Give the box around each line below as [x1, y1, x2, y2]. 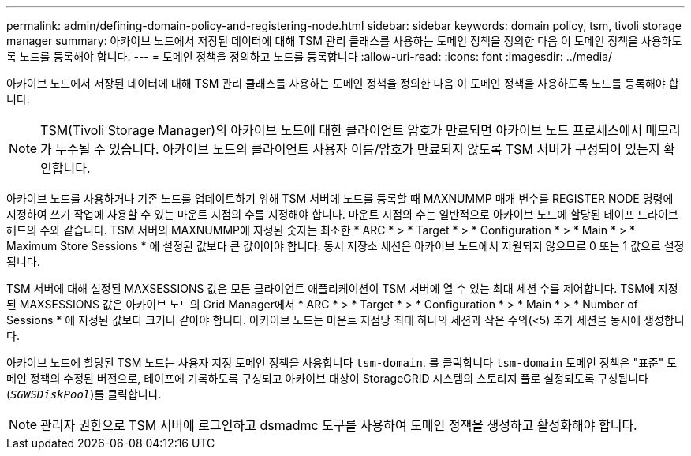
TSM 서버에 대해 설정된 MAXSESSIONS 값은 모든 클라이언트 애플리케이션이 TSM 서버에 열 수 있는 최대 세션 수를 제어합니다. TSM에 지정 [6, 282, 678, 295]
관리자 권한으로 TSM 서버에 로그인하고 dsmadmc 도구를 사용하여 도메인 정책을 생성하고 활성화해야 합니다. [40, 417, 637, 433]
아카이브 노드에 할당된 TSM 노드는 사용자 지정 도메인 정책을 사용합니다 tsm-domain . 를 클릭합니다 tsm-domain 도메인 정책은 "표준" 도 [6, 356, 678, 369]
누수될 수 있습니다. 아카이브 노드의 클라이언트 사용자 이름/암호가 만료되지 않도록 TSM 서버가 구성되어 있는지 [55, 141, 660, 157]
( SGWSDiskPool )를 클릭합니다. [6, 387, 162, 401]
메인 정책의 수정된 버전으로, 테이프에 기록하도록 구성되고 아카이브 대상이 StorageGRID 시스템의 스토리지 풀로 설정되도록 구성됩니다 [6, 372, 648, 385]
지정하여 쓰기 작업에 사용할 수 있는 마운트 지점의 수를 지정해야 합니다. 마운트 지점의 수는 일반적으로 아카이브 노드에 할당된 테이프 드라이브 [6, 207, 678, 221]
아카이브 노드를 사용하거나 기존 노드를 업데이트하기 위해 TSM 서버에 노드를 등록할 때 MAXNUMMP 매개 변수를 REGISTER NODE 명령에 [6, 192, 674, 205]
